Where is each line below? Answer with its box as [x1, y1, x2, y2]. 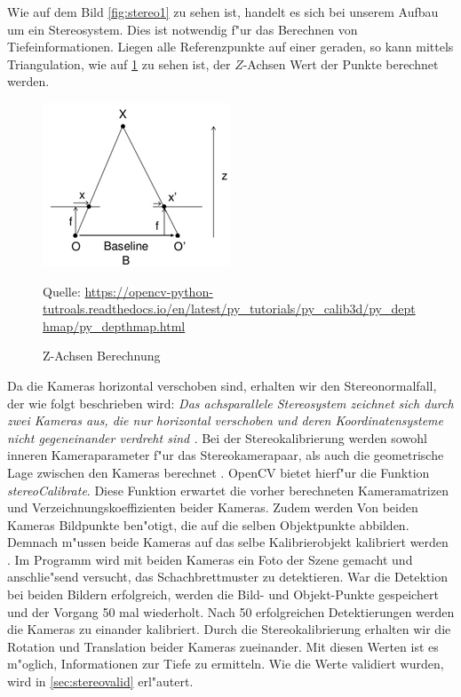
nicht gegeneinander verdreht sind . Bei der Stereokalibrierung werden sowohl [7, 428, 427, 447]
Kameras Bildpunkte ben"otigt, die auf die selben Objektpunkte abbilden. [7, 515, 409, 534]
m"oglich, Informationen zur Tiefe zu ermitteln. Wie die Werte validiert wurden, [7, 654, 444, 673]
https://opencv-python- [84, 281, 213, 300]
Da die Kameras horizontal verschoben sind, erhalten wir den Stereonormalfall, [7, 376, 437, 394]
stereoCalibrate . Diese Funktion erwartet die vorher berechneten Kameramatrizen [7, 480, 449, 499]
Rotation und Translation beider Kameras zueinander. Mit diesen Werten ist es [7, 637, 439, 655]
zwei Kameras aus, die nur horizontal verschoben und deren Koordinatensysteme [7, 411, 444, 430]
